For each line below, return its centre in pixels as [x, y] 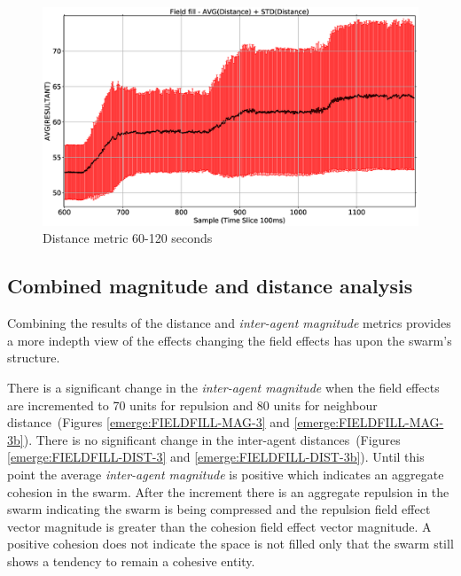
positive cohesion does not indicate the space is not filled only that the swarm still [230, 544]
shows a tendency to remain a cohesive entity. [131, 560]
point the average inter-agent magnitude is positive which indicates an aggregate [226, 474]
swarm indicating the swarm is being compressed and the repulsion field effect [219, 509]
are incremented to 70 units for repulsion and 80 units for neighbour [192, 405]
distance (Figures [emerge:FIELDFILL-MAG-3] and [148, 422]
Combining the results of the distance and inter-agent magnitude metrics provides [229, 323]
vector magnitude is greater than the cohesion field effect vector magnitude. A [219, 526]
